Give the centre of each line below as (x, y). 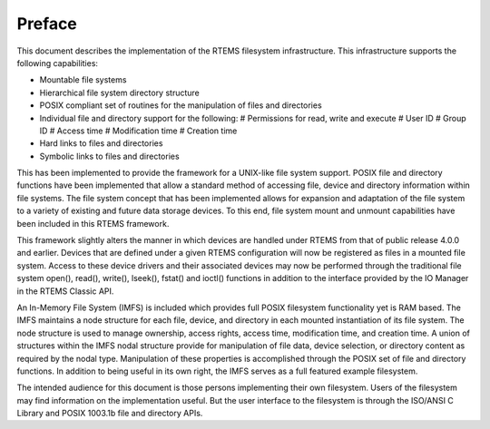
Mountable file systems (83, 80)
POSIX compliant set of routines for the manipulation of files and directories (181, 105)
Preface (47, 24)
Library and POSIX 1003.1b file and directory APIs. (110, 414)
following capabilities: (58, 63)
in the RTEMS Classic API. (65, 291)
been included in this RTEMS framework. (93, 223)
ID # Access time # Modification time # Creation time (138, 131)
